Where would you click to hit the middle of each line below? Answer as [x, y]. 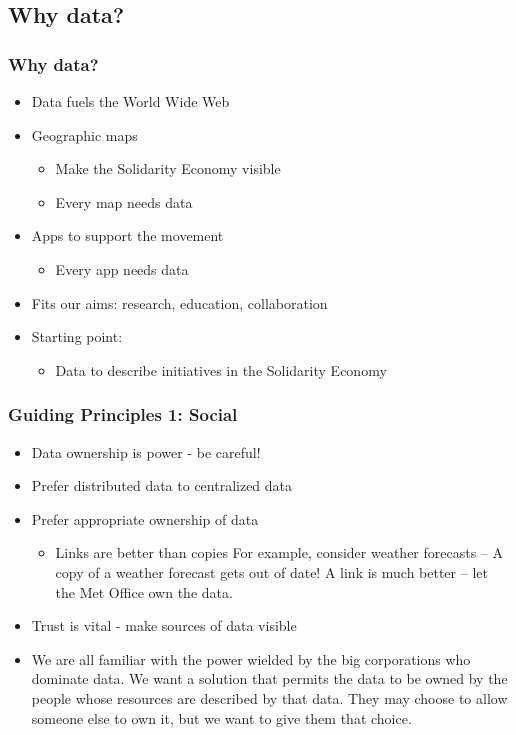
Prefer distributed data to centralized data [162, 485]
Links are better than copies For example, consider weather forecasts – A [279, 552]
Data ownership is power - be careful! [146, 451]
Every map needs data [124, 201]
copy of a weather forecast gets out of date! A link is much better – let [271, 571]
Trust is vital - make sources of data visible [164, 625]
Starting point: [77, 336]
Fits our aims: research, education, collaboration [179, 302]
